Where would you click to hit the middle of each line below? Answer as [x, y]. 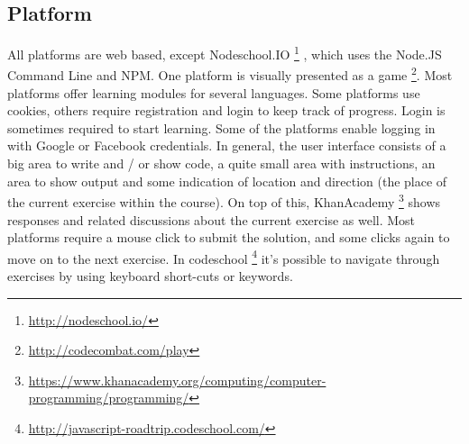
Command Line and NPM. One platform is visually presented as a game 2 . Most [230, 74]
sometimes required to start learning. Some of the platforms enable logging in [221, 127]
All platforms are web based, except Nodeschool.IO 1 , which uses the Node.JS [225, 53]
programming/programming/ [109, 398]
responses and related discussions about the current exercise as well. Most [212, 219]
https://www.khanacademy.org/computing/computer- [177, 380]
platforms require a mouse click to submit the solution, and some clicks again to [229, 237]
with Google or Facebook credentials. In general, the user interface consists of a [227, 145]
